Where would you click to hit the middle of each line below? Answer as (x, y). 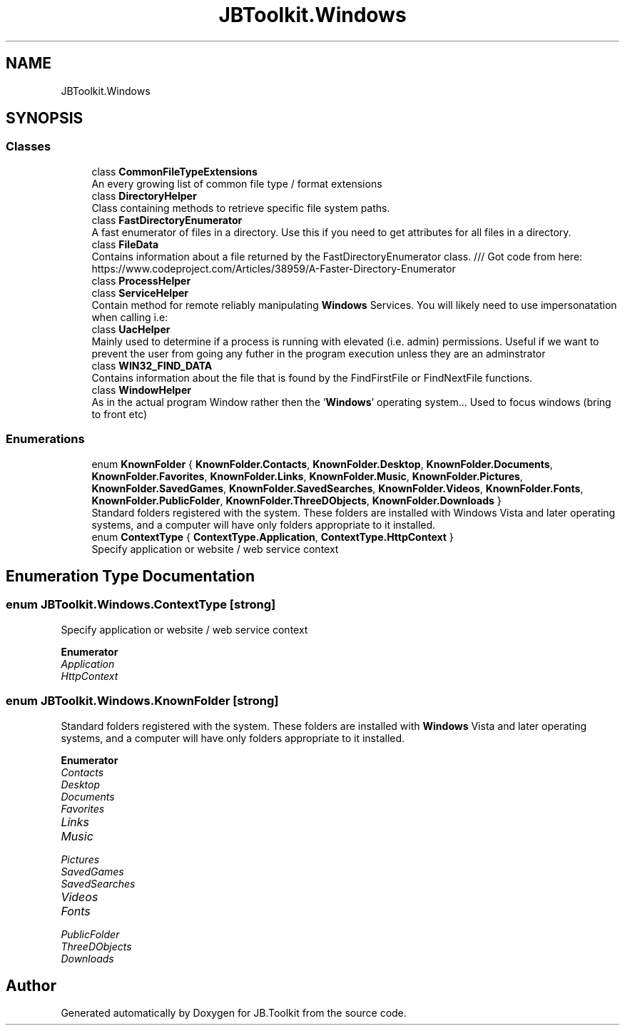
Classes (29, 147)
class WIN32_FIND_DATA (152, 365)
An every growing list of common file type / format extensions (237, 183)
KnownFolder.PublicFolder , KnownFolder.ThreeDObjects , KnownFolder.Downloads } (296, 500)
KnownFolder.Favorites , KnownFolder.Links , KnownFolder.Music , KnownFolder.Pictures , (307, 476)
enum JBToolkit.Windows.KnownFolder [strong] (142, 701)
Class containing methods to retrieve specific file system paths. (241, 208)
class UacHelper (131, 329)
